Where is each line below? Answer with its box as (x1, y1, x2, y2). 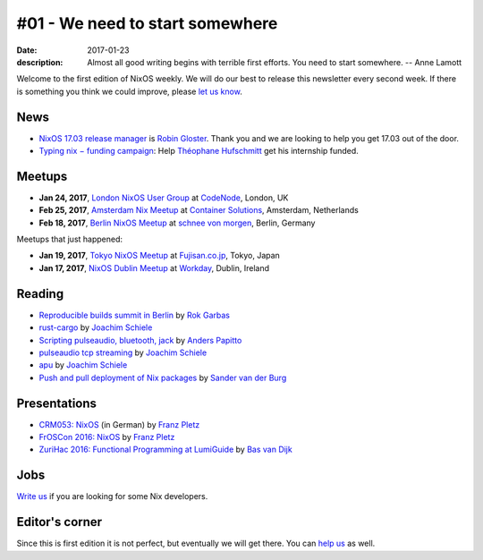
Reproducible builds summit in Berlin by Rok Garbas (38, 310, 230, 320)
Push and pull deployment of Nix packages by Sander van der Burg (38, 372, 287, 383)
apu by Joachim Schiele (38, 360, 128, 370)
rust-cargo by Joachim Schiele (38, 322, 153, 333)
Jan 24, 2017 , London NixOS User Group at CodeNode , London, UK (38, 192, 289, 203)
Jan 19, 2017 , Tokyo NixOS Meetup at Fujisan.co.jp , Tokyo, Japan (38, 250, 281, 261)
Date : (16, 45, 38, 55)
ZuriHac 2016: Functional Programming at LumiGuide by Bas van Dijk (38, 444, 292, 455)
